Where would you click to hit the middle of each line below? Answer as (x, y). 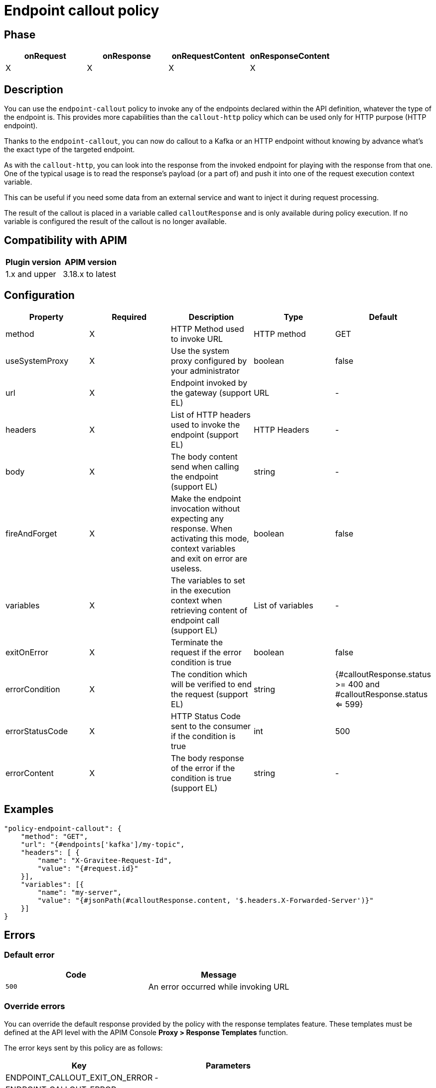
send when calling (205, 466)
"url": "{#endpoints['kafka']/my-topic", (103, 844)
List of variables (284, 605)
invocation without (206, 508)
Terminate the (197, 642)
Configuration (39, 295)
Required (129, 317)
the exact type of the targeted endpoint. (70, 150)
